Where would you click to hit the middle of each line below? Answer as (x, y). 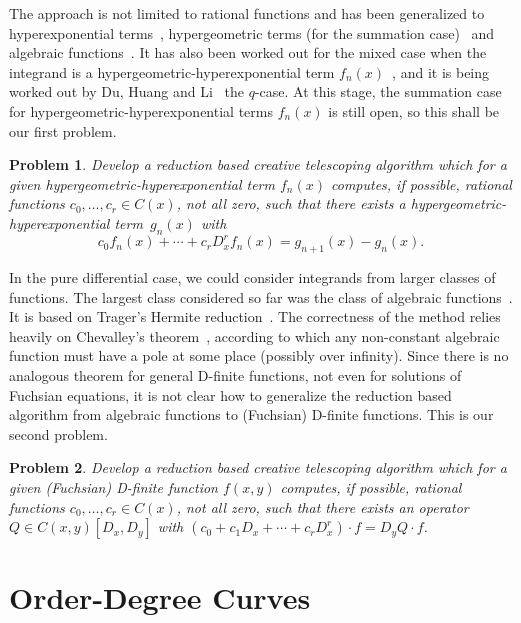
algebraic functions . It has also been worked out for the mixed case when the (248, 52)
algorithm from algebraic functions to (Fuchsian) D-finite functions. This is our (251, 414)
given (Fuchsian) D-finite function (113, 486)
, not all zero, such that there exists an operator (322, 506)
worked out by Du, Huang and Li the (126, 91)
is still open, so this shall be (414, 110)
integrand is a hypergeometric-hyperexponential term (172, 71)
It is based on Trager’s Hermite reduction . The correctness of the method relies (255, 316)
